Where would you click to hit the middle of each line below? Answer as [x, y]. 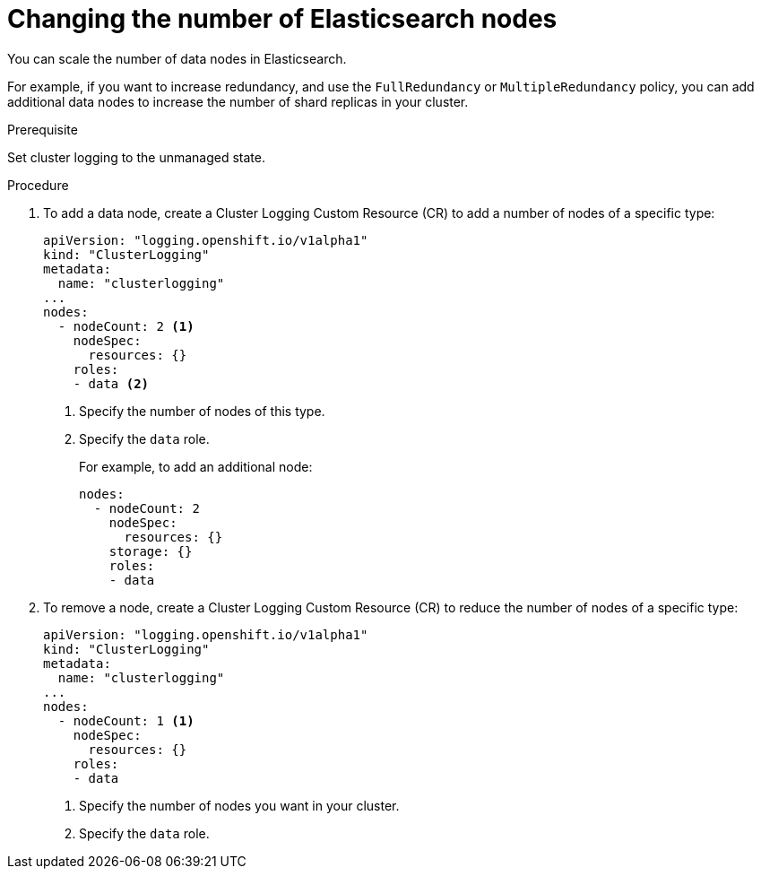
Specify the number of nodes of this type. [202, 411]
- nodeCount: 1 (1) [126, 720]
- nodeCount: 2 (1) [126, 326]
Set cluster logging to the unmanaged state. [137, 157]
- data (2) [111, 383]
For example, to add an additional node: [196, 466]
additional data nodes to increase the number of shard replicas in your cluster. [238, 101]
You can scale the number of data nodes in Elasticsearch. [177, 58]
